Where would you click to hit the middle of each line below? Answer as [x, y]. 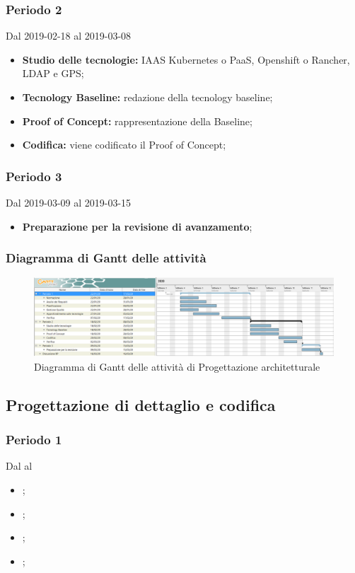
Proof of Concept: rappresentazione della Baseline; [137, 121]
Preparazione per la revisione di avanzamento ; [137, 226]
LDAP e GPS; [53, 73]
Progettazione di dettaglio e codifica [141, 404]
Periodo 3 [34, 176]
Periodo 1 [34, 440]
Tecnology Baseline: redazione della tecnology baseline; [147, 97]
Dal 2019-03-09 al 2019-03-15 [69, 202]
